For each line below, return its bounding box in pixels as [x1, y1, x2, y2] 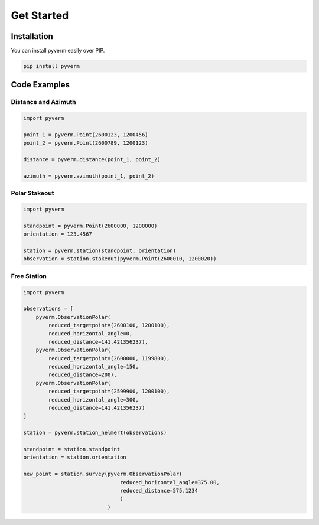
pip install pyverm [23, 63, 80, 70]
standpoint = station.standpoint [23, 446, 121, 452]
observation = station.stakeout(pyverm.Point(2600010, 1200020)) [23, 256, 217, 262]
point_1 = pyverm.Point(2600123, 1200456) [23, 131, 148, 138]
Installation [11, 31, 53, 41]
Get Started [11, 9, 69, 22]
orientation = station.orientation [23, 454, 126, 461]
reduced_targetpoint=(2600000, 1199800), [48, 355, 170, 361]
